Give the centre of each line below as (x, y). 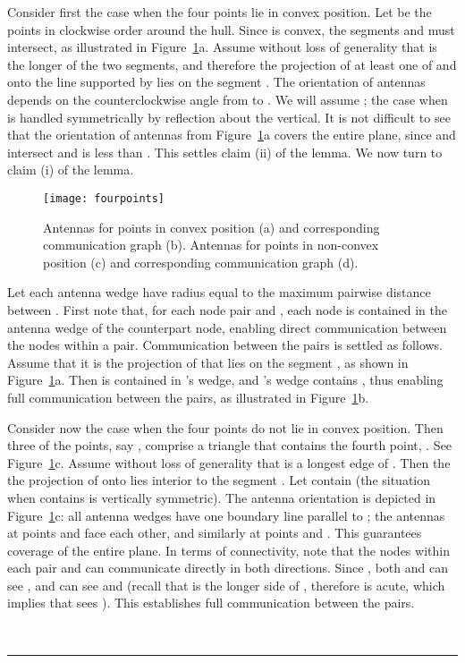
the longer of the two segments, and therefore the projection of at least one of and (232, 64)
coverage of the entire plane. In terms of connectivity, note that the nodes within (228, 550)
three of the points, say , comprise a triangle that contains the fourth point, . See (230, 445)
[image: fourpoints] (104, 198)
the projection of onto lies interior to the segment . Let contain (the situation (219, 480)
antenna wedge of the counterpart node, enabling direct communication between (227, 327)
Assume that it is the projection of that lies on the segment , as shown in (208, 362)
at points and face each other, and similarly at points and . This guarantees (215, 533)
